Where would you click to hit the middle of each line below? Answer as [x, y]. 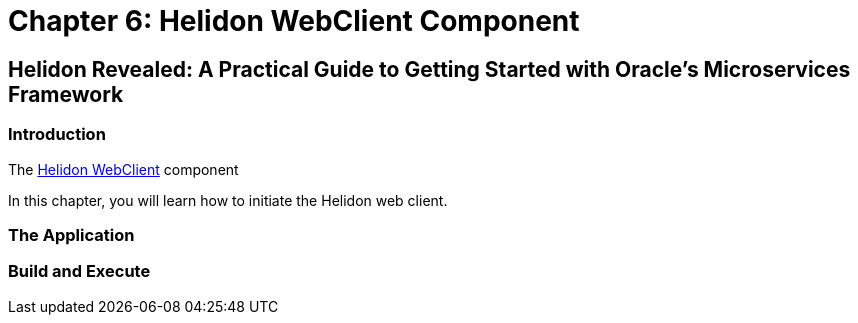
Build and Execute [79, 271]
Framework [66, 94]
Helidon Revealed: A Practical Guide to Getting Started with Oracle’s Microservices [429, 69]
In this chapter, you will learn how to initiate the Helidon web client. [228, 200]
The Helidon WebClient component [123, 169]
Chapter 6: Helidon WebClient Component [294, 21]
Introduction [57, 134]
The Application [71, 234]
